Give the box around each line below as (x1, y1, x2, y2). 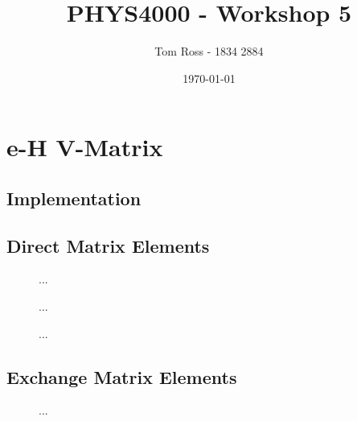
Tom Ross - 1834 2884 (154, 43, 264, 60)
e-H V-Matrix (6, 130, 163, 163)
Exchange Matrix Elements (6, 364, 237, 389)
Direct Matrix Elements (6, 233, 210, 258)
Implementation (6, 185, 142, 210)
